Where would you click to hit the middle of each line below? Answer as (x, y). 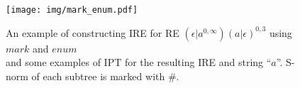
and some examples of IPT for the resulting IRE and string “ (139, 62)
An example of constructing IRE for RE (93, 32)
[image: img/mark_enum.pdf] (72, 10)
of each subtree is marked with (98, 76)
